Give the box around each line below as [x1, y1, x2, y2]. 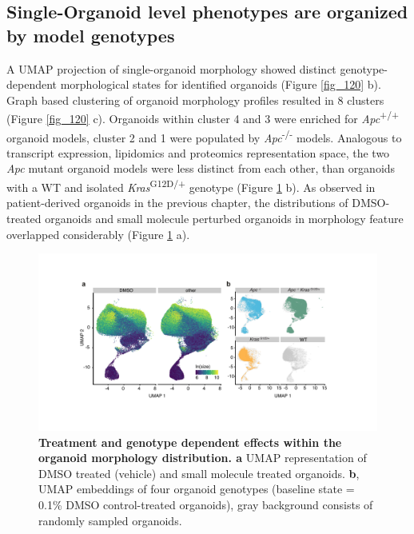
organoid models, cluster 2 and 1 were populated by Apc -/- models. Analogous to [6, 126, 402, 145]
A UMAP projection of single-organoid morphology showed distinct [6, 60, 336, 77]
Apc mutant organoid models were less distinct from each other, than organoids [6, 160, 396, 177]
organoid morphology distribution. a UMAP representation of [38, 449, 367, 466]
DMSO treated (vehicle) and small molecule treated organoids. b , [38, 464, 360, 481]
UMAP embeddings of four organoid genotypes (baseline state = [38, 480, 355, 497]
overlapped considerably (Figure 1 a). [6, 225, 190, 242]
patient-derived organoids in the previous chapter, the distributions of [6, 194, 348, 211]
